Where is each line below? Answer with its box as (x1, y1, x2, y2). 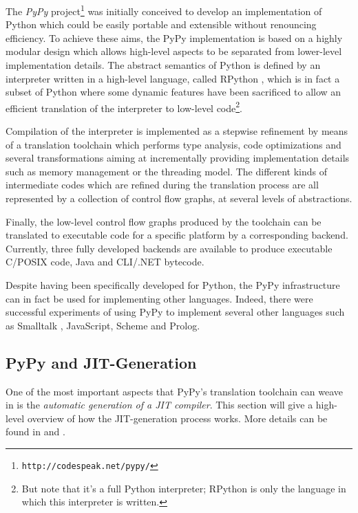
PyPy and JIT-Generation (6, 351, 197, 373)
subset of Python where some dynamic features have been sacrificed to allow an (6, 85, 341, 99)
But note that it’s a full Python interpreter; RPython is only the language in (21, 481, 346, 495)
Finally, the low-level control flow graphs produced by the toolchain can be (6, 214, 322, 228)
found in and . (6, 424, 65, 439)
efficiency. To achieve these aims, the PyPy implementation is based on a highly (6, 30, 343, 45)
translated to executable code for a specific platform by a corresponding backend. (6, 228, 348, 242)
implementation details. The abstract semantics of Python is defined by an (6, 58, 321, 72)
